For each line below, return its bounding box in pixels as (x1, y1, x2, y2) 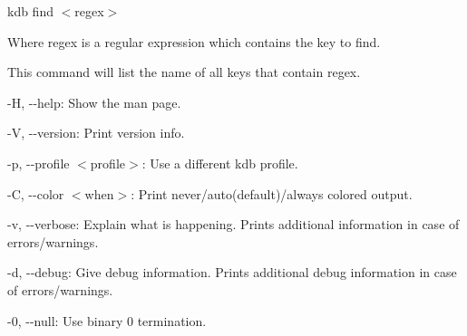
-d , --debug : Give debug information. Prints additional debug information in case (7, 263, 457, 282)
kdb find (7, 2, 54, 20)
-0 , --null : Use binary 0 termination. (7, 311, 207, 330)
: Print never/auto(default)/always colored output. (131, 184, 413, 203)
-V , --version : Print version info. (7, 123, 185, 142)
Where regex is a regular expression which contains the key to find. (7, 32, 381, 51)
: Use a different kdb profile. (141, 153, 298, 172)
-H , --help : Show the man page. (7, 92, 181, 111)
